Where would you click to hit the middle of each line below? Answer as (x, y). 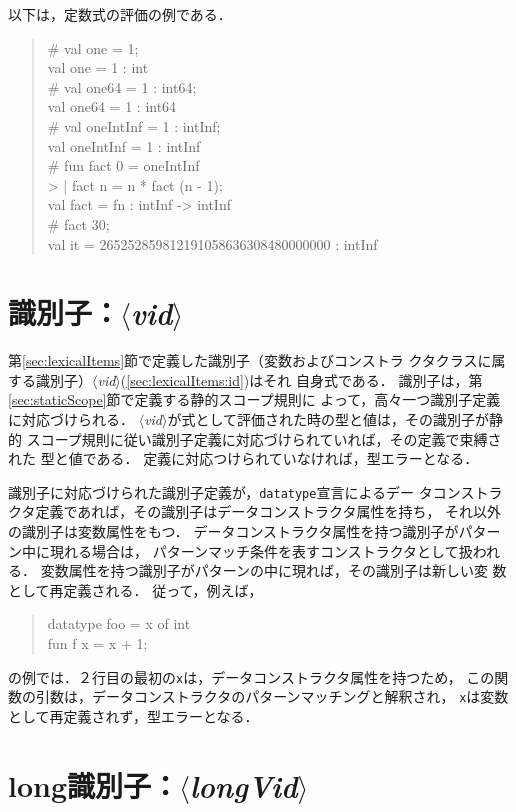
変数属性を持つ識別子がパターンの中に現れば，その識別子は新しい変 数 (273, 570)
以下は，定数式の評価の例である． (120, 14)
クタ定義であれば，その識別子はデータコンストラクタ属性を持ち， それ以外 (255, 511)
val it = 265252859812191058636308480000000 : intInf (212, 243)
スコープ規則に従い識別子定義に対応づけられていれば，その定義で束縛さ (264, 438)
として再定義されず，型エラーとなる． (133, 715)
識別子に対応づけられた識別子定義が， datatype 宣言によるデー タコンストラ (255, 491)
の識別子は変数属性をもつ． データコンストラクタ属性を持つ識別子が (233, 531)
